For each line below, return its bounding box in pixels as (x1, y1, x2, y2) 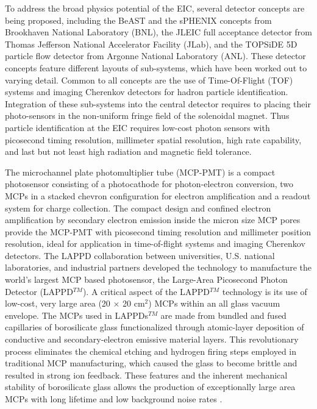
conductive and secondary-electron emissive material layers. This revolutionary (5, 333, 299, 346)
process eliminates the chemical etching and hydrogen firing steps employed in (5, 344, 297, 357)
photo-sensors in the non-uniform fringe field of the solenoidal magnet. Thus (5, 109, 290, 122)
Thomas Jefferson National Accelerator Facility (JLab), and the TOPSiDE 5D (5, 37, 297, 50)
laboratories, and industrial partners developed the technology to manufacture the (5, 261, 312, 274)
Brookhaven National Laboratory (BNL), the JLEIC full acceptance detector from (5, 26, 313, 38)
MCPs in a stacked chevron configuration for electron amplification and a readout (5, 189, 311, 202)
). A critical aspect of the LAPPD (82, 285, 210, 297)
